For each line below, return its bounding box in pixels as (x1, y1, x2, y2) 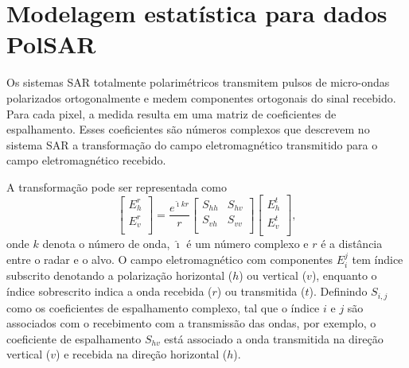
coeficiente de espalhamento (6, 330, 142, 347)
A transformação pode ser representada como (6, 178, 227, 195)
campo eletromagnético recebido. (6, 152, 166, 169)
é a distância (321, 235, 383, 252)
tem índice (352, 251, 403, 268)
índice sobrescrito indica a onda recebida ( (6, 283, 212, 300)
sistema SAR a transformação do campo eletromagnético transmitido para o (6, 136, 378, 153)
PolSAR (6, 28, 96, 60)
